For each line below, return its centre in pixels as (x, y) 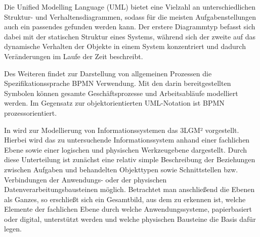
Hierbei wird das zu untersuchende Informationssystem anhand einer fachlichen (127, 140)
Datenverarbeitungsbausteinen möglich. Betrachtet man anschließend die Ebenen (129, 189)
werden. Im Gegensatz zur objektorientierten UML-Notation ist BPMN (114, 103)
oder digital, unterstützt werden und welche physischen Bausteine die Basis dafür (130, 219)
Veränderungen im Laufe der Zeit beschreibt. (74, 56)
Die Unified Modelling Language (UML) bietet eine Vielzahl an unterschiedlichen (130, 7)
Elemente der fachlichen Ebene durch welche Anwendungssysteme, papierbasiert (128, 209)
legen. (13, 229)
